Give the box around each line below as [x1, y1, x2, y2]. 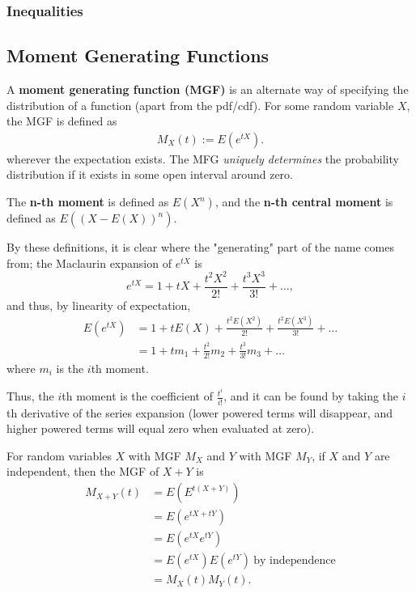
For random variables [6, 447, 112, 464]
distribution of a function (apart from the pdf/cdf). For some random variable [6, 96, 394, 113]
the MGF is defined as [6, 112, 117, 129]
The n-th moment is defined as [6, 193, 169, 210]
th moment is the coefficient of [62, 388, 214, 405]
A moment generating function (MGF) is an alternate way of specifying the [6, 81, 409, 98]
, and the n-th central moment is [214, 193, 393, 210]
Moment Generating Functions [6, 43, 270, 68]
